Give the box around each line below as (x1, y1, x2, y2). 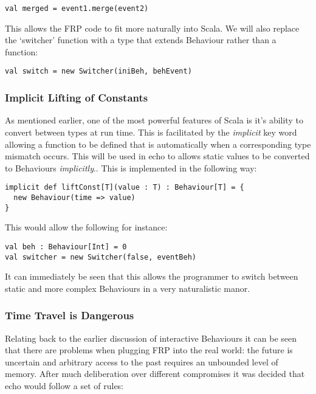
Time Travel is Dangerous (5, 308, 134, 323)
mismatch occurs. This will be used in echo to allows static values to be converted (5, 150, 310, 162)
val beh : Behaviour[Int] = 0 (5, 242, 127, 251)
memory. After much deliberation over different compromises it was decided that (5, 367, 305, 380)
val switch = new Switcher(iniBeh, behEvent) (5, 67, 192, 76)
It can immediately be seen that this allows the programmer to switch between (5, 270, 298, 283)
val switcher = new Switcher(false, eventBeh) (5, 252, 196, 261)
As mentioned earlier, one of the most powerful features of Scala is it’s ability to (5, 114, 303, 126)
